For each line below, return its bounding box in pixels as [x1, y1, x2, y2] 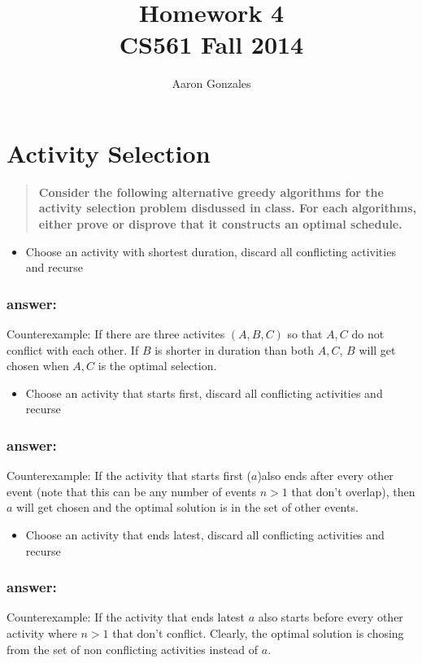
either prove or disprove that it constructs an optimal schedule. [38, 216, 402, 233]
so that [287, 325, 323, 342]
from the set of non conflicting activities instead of [7, 640, 259, 657]
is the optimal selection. [98, 357, 217, 374]
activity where [7, 625, 77, 641]
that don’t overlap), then [291, 482, 415, 499]
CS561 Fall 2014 [119, 28, 304, 61]
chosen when [7, 357, 69, 374]
